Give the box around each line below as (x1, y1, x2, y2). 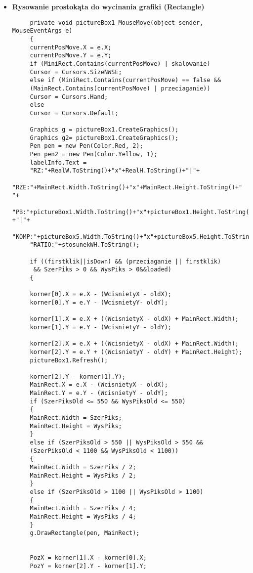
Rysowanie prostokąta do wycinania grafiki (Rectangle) (12, 1, 205, 11)
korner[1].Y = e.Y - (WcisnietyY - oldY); (30, 323, 171, 331)
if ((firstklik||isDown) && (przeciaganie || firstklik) (30, 258, 221, 265)
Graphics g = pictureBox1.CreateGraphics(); (30, 126, 179, 133)
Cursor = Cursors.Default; (30, 109, 119, 117)
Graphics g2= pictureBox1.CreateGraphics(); (30, 134, 179, 141)
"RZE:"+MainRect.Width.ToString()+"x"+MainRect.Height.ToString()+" (12, 183, 243, 191)
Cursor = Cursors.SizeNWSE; (30, 68, 122, 76)
